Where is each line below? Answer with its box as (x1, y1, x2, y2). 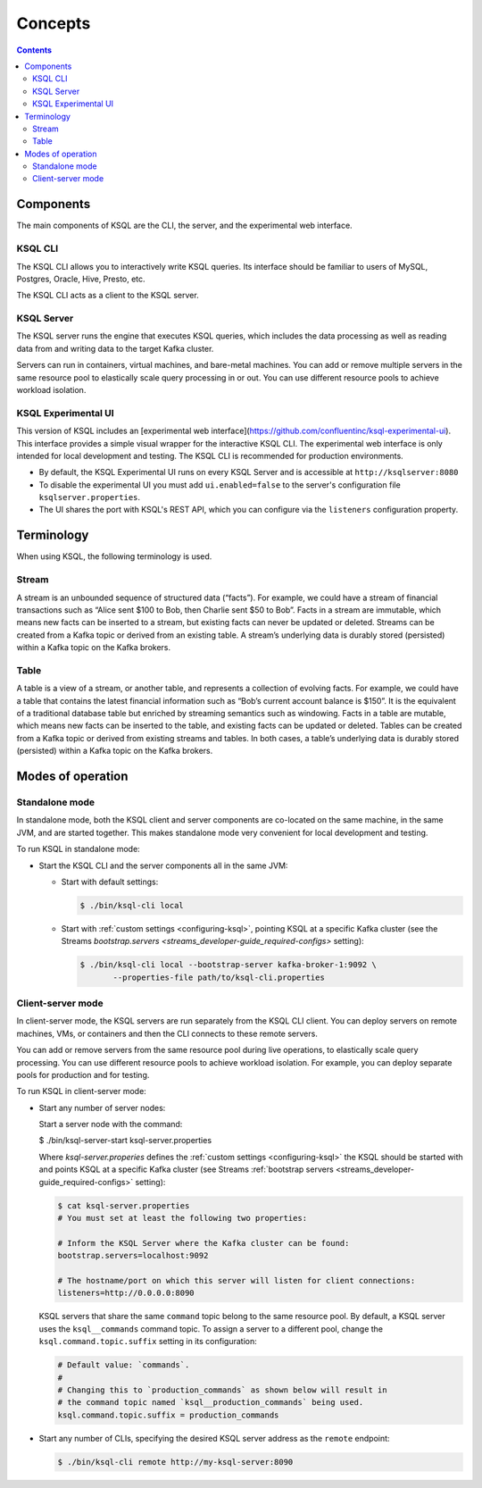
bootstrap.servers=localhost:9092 (57, 1250, 209, 1261)
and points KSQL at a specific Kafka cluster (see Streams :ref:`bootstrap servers (38, 1164, 334, 1175)
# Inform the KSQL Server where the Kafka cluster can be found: (57, 1238, 350, 1248)
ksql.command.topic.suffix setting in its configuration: (38, 1336, 258, 1347)
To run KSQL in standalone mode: (16, 844, 140, 855)
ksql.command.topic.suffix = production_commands (57, 1409, 279, 1420)
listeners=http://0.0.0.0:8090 (57, 1288, 195, 1299)
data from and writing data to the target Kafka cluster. (16, 343, 214, 354)
